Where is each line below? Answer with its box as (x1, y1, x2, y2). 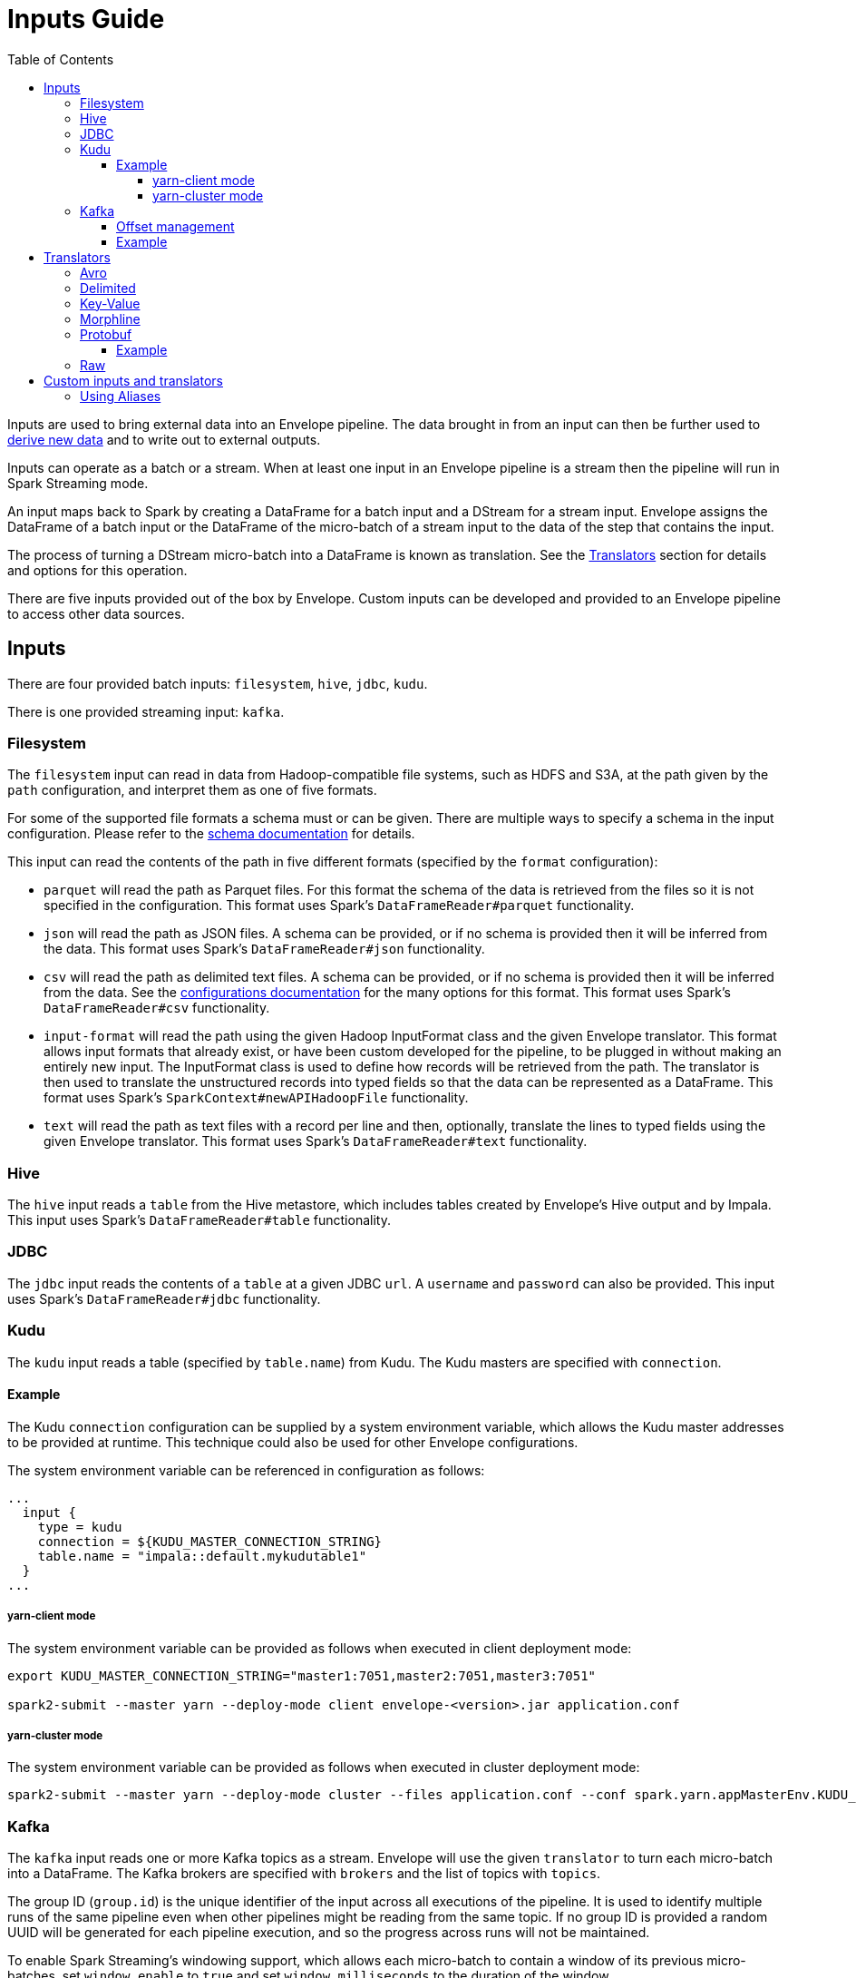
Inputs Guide (7, 4, 165, 34)
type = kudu (37, 1519, 122, 1534)
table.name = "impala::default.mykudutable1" (37, 1548, 367, 1563)
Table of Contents (7, 51, 114, 67)
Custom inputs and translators (44, 372, 223, 388)
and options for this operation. (7, 562, 188, 578)
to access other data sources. (7, 605, 185, 622)
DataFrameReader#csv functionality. (44, 1000, 270, 1016)
